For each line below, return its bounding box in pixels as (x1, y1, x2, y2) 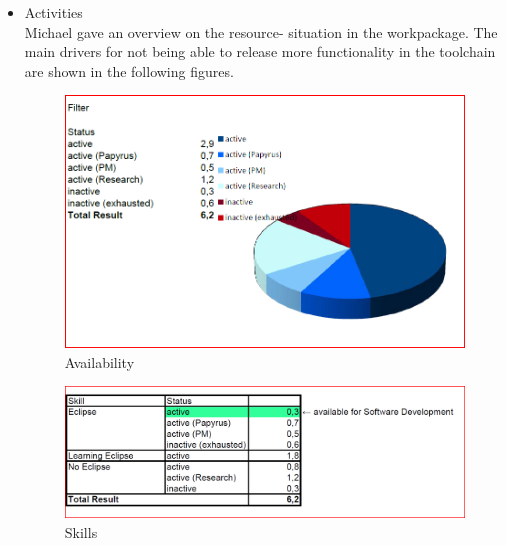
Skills (64, 521, 98, 542)
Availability (64, 351, 135, 372)
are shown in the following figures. (24, 60, 234, 81)
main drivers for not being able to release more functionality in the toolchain (24, 41, 496, 62)
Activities (24, 2, 83, 22)
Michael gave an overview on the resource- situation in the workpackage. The (24, 21, 498, 42)
